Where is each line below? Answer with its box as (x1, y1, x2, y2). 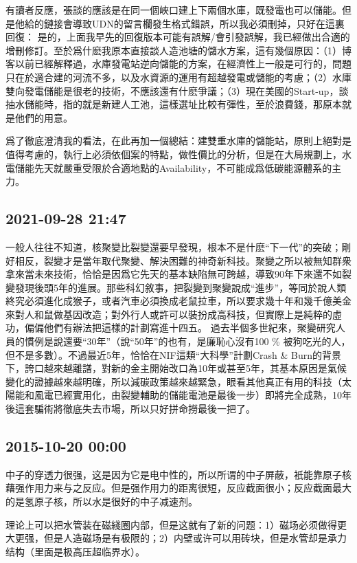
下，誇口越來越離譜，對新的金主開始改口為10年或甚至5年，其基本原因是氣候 (5, 361, 347, 375)
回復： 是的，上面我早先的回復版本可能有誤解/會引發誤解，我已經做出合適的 (5, 30, 350, 44)
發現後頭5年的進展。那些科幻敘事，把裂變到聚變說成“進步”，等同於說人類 (14, 280, 347, 294)
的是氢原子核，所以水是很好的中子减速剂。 (5, 494, 198, 509)
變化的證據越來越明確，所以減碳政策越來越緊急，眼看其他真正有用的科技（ (5, 374, 342, 388)
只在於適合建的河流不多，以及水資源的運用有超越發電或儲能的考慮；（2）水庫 (5, 69, 352, 84)
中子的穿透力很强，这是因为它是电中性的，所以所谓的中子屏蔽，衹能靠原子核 (5, 467, 352, 481)
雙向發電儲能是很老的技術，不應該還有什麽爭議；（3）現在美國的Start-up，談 (5, 83, 349, 98)
